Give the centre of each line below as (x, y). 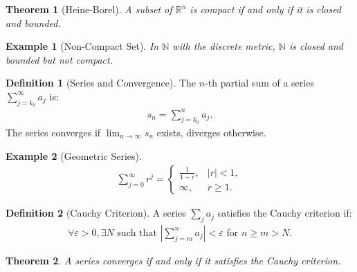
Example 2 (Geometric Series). (74, 155)
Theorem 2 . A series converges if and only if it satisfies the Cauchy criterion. (173, 260)
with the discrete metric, (224, 46)
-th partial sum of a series (259, 83)
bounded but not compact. (59, 59)
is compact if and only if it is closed (266, 9)
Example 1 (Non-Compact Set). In (82, 46)
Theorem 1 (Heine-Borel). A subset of (89, 9)
